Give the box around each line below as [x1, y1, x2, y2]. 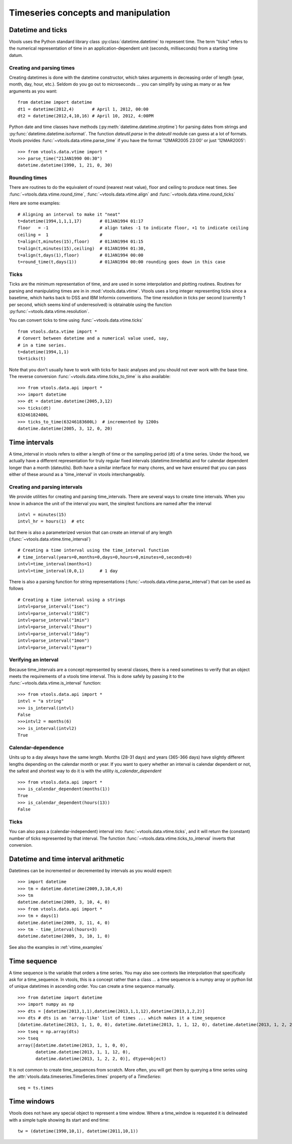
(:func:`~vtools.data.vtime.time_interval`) [9, 536, 91, 542]
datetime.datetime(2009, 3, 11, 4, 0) [18, 920, 110, 926]
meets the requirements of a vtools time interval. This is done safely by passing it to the [9, 673, 184, 679]
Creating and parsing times [9, 64, 75, 71]
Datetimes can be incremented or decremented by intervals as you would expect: [9, 868, 172, 873]
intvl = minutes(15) [18, 511, 67, 517]
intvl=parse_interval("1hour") [18, 624, 92, 630]
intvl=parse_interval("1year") [18, 645, 92, 650]
